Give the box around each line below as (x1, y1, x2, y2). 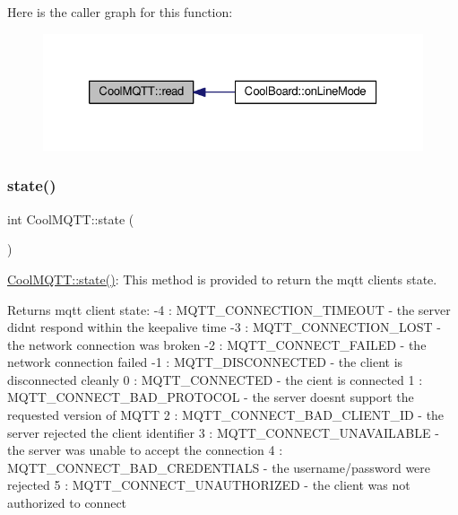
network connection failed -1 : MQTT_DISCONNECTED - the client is (7, 353, 403, 371)
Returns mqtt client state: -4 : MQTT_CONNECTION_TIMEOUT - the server (7, 300, 451, 319)
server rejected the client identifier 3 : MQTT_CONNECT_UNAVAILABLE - (7, 423, 439, 441)
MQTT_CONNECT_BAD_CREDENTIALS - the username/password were (7, 458, 431, 476)
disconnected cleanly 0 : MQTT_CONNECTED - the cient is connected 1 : (7, 370, 423, 388)
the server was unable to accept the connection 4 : (7, 441, 283, 459)
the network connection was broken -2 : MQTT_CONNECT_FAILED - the (7, 335, 427, 354)
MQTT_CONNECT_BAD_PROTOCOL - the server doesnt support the (7, 388, 414, 406)
